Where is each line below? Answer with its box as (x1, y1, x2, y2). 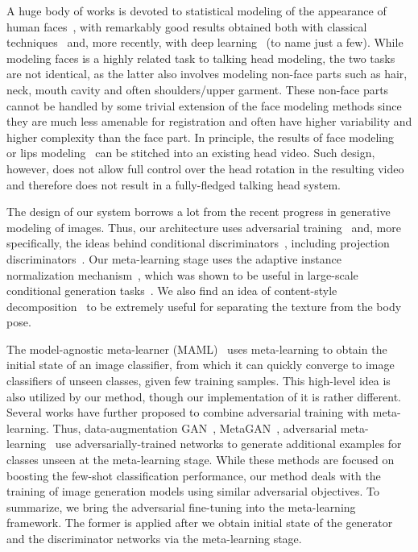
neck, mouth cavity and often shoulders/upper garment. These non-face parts (6, 81, 389, 98)
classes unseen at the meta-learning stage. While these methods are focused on (6, 451, 395, 468)
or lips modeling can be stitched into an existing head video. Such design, (6, 144, 375, 161)
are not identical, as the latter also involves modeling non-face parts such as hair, (6, 65, 408, 82)
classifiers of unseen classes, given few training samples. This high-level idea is (6, 372, 391, 389)
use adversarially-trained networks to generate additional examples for (55, 435, 402, 452)
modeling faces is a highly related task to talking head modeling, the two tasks (6, 49, 395, 66)
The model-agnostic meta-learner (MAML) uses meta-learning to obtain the (6, 340, 387, 357)
